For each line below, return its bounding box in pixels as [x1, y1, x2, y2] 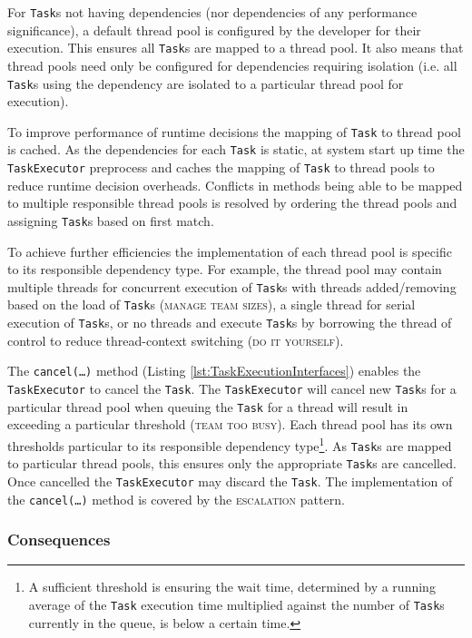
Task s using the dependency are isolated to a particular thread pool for [7, 74, 404, 93]
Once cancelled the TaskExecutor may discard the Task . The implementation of [7, 471, 453, 490]
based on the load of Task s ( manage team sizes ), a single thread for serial [7, 295, 416, 314]
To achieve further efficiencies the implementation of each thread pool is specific [7, 241, 452, 260]
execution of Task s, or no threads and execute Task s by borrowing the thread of [7, 313, 452, 332]
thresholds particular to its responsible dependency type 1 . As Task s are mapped [7, 433, 452, 455]
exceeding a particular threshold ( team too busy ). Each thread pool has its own [7, 415, 453, 434]
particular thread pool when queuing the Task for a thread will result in [7, 397, 408, 416]
